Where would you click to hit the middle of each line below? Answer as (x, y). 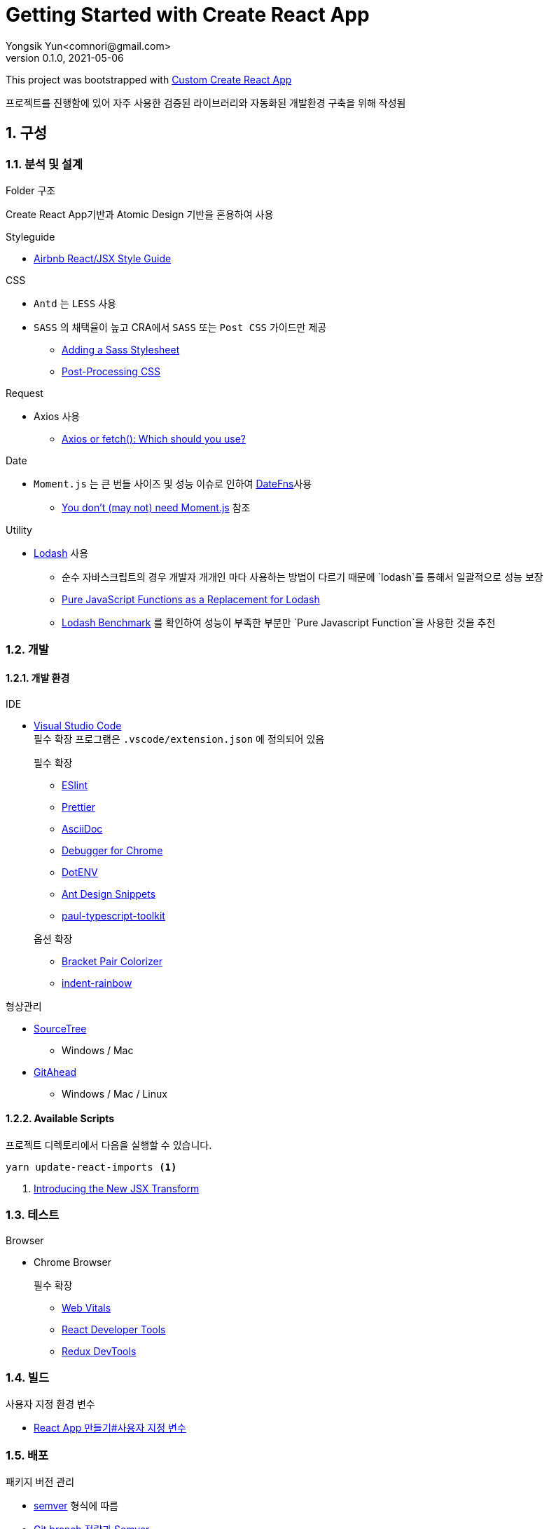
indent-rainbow (97, 983)
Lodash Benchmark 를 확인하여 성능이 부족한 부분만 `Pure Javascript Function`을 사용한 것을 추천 (279, 622)
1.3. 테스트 (33, 1215)
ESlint (75, 785)
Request (25, 393)
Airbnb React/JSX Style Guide (103, 258)
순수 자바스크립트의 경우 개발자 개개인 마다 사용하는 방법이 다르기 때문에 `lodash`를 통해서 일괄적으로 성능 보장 (303, 577)
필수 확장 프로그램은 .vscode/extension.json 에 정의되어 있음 (179, 739)
